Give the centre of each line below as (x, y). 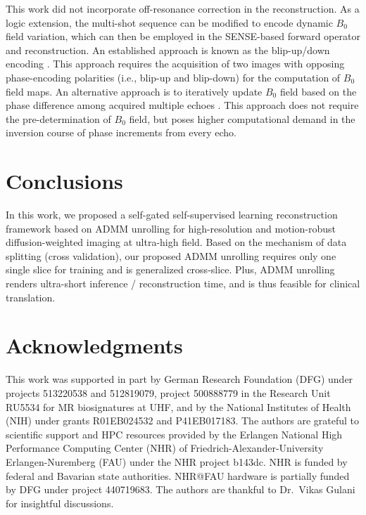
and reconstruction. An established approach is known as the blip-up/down (168, 50)
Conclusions (64, 181)
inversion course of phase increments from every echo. (121, 132)
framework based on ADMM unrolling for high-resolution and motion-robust (171, 228)
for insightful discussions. (60, 503)
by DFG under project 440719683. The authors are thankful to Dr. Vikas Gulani (181, 489)
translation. (31, 297)
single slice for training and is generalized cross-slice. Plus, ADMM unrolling (170, 269)
